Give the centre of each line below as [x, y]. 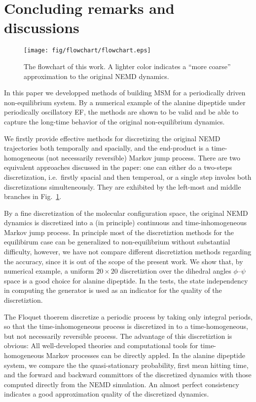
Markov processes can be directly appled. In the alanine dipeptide [146, 355]
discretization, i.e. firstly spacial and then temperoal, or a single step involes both [128, 177]
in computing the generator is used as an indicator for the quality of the [113, 290]
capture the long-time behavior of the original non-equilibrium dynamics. [114, 121]
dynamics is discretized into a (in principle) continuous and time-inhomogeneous [126, 222]
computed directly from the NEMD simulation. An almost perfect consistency [122, 384]
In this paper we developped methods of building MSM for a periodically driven [125, 93]
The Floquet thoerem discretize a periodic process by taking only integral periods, [128, 316]
